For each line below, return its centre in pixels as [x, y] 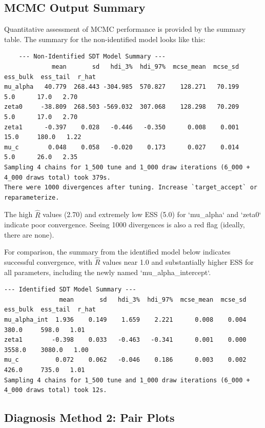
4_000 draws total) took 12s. [56, 390]
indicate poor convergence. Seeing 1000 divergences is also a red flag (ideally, [125, 225]
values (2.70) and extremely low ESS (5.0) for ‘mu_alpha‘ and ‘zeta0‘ [152, 214]
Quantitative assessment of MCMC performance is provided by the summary [125, 29]
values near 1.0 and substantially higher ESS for [178, 262]
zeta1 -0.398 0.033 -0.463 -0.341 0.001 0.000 [125, 340]
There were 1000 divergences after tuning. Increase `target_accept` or [131, 188]
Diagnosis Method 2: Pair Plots [89, 417]
